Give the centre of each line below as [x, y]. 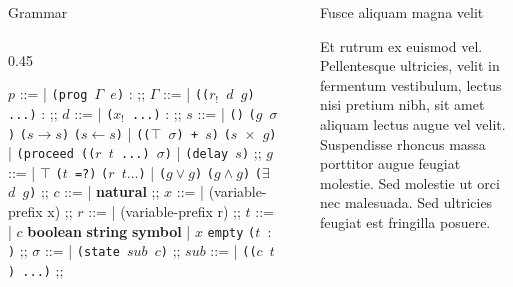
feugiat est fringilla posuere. [405, 221]
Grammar [38, 12]
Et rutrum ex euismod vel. [401, 45]
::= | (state [82, 250]
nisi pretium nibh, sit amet [402, 104]
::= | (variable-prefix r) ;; [164, 211]
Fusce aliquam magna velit [402, 12]
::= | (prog [53, 93]
